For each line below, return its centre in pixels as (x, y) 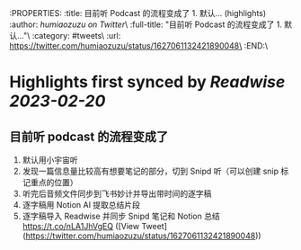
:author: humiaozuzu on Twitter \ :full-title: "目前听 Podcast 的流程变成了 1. (146, 24)
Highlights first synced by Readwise (147, 82)
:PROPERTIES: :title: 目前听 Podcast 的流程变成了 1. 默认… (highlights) (138, 13)
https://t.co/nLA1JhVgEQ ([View (81, 226)
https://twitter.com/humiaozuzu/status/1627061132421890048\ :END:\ (139, 46)
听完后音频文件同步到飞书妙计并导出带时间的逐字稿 (117, 193)
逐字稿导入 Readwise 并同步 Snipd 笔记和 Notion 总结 (121, 216)
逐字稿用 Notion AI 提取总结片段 (81, 205)
